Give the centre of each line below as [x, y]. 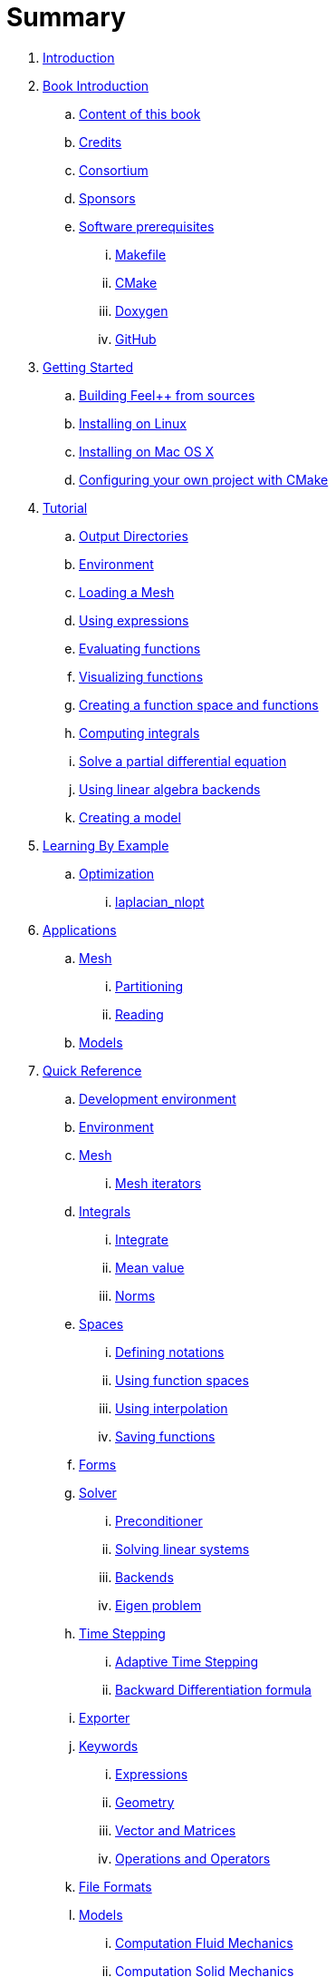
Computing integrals [139, 733]
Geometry [145, 1802]
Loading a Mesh [127, 592]
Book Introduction [96, 85]
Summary [66, 17]
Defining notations [170, 1352]
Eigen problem [158, 1605]
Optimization [117, 873]
